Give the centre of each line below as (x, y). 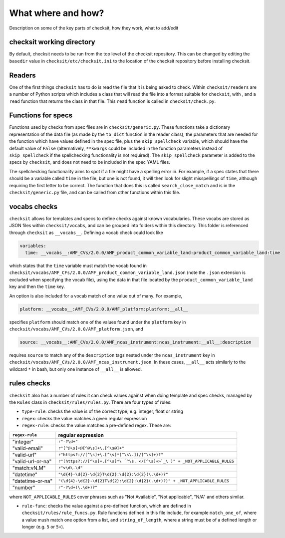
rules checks (30, 384)
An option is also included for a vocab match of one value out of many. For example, (96, 296)
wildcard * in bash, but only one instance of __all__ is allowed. (76, 369)
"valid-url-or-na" (32, 461)
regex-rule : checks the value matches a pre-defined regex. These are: (97, 425)
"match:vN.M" (29, 468)
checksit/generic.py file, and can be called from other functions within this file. (95, 192)
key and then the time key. (37, 286)
